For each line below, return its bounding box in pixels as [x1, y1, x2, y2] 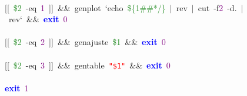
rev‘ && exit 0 [8, 13, 68, 25]
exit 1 [5, 81, 29, 94]
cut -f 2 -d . [198, 1, 237, 13]
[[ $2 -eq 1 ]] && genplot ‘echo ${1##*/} [5, 1, 166, 13]
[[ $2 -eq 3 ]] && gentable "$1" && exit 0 [5, 59, 171, 71]
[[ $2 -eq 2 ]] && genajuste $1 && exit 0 [5, 36, 166, 48]
